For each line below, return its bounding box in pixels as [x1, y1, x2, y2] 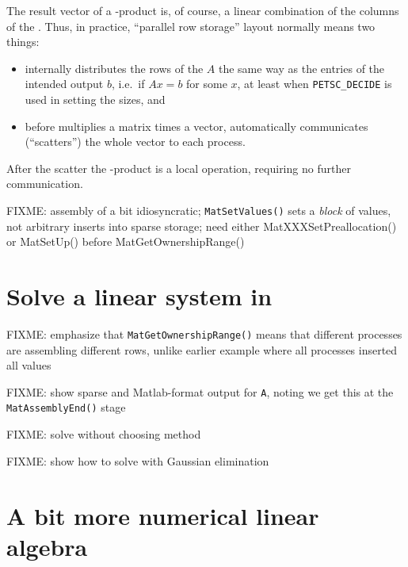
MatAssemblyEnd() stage [6, 399, 126, 416]
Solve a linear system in [6, 280, 273, 312]
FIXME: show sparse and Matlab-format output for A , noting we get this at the [6, 383, 394, 400]
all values [6, 357, 51, 374]
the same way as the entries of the [218, 59, 385, 76]
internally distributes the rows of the [25, 59, 204, 76]
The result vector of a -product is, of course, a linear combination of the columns [6, 2, 399, 18]
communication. [6, 175, 83, 192]
